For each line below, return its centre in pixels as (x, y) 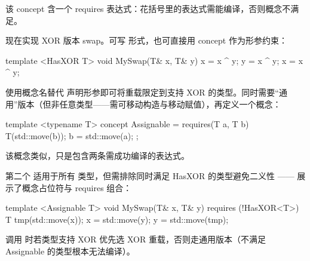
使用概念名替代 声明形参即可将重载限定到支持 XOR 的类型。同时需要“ (142, 92)
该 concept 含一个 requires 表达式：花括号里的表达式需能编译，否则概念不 (148, 8)
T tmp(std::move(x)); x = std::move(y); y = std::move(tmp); (117, 219)
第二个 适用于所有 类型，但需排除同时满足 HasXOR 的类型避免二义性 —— (150, 175)
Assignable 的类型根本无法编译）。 (70, 251)
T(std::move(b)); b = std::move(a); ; (72, 135)
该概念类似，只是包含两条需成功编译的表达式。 (97, 156)
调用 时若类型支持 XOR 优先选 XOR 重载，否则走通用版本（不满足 (136, 239)
